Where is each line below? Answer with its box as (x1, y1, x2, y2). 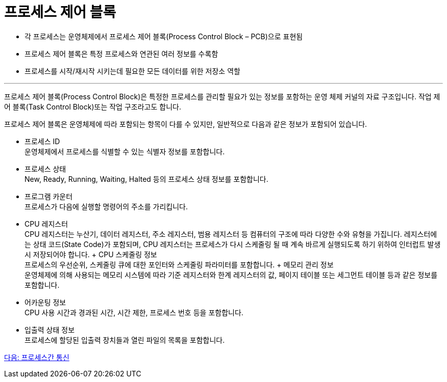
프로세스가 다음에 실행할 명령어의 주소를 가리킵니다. (24, 202, 188, 211)
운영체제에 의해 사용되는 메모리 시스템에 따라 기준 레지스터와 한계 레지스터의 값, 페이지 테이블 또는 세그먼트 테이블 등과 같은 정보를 (24, 270, 438, 279)
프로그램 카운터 (24, 192, 73, 201)
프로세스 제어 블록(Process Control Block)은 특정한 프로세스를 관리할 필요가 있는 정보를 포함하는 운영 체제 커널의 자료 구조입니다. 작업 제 (4, 92, 440, 101)
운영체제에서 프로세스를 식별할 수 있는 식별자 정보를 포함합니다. (24, 147, 225, 156)
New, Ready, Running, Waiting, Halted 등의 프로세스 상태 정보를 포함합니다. (24, 174, 268, 183)
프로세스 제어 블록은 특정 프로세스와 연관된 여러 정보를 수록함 (24, 49, 218, 58)
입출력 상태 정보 (24, 325, 75, 334)
